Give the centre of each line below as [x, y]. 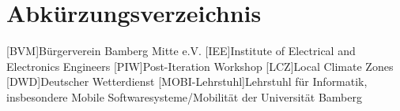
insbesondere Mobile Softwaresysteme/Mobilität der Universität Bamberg [184, 96]
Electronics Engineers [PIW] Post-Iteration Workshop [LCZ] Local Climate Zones [200, 66]
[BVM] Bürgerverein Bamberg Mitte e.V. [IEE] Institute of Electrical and [181, 51]
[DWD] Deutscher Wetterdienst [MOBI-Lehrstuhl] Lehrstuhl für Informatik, [187, 81]
